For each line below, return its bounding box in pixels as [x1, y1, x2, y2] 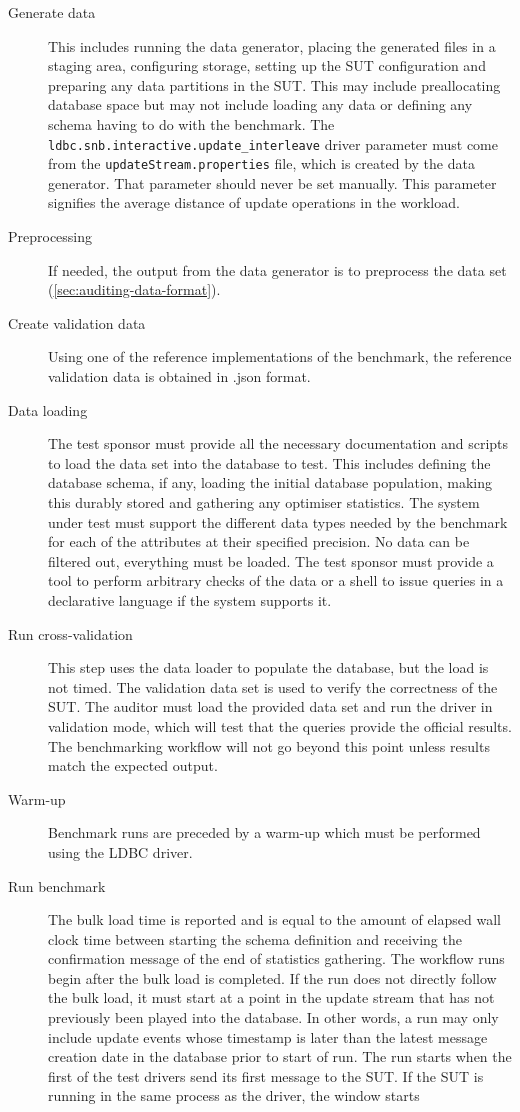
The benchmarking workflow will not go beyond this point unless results [48, 735, 490, 756]
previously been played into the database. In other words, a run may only [48, 1007, 499, 1028]
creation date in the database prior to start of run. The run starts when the [48, 1046, 512, 1067]
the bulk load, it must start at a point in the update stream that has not [48, 987, 495, 1008]
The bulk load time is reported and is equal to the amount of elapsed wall [48, 909, 501, 930]
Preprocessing [8, 226, 93, 247]
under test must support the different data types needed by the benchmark [48, 511, 508, 532]
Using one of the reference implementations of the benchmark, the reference [48, 346, 512, 367]
